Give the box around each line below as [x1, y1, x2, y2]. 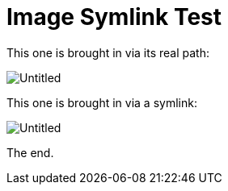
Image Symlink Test [6, 3, 222, 31]
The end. [6, 145, 54, 160]
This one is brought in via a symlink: [6, 95, 197, 110]
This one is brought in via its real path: [6, 45, 209, 60]
